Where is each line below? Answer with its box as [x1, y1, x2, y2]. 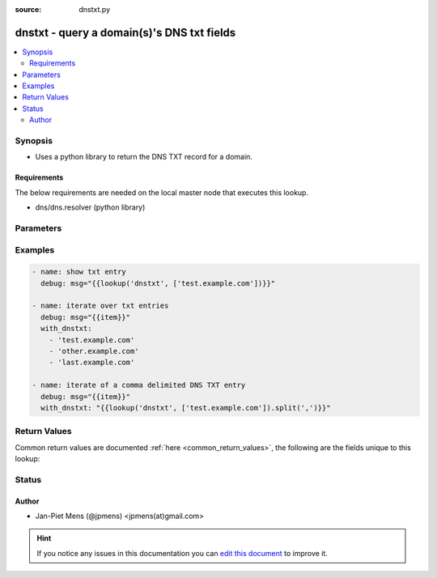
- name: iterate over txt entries [32, 301, 169, 311]
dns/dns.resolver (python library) [35, 202, 146, 212]
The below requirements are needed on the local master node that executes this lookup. [15, 187, 309, 198]
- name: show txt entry [32, 267, 127, 277]
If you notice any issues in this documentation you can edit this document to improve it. [36, 548, 328, 558]
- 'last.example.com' [49, 358, 135, 368]
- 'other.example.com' [49, 346, 139, 356]
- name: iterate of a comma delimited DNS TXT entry [32, 380, 246, 390]
